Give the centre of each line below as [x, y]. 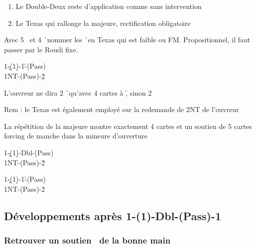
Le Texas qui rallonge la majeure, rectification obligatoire [103, 23]
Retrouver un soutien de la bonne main [87, 240]
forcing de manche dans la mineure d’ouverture [76, 136]
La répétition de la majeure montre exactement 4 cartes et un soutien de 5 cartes [128, 126]
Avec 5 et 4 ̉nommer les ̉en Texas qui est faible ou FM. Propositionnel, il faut [127, 40]
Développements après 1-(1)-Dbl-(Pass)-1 [113, 215]
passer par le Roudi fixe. [41, 49]
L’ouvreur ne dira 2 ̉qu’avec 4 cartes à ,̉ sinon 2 [78, 92]
